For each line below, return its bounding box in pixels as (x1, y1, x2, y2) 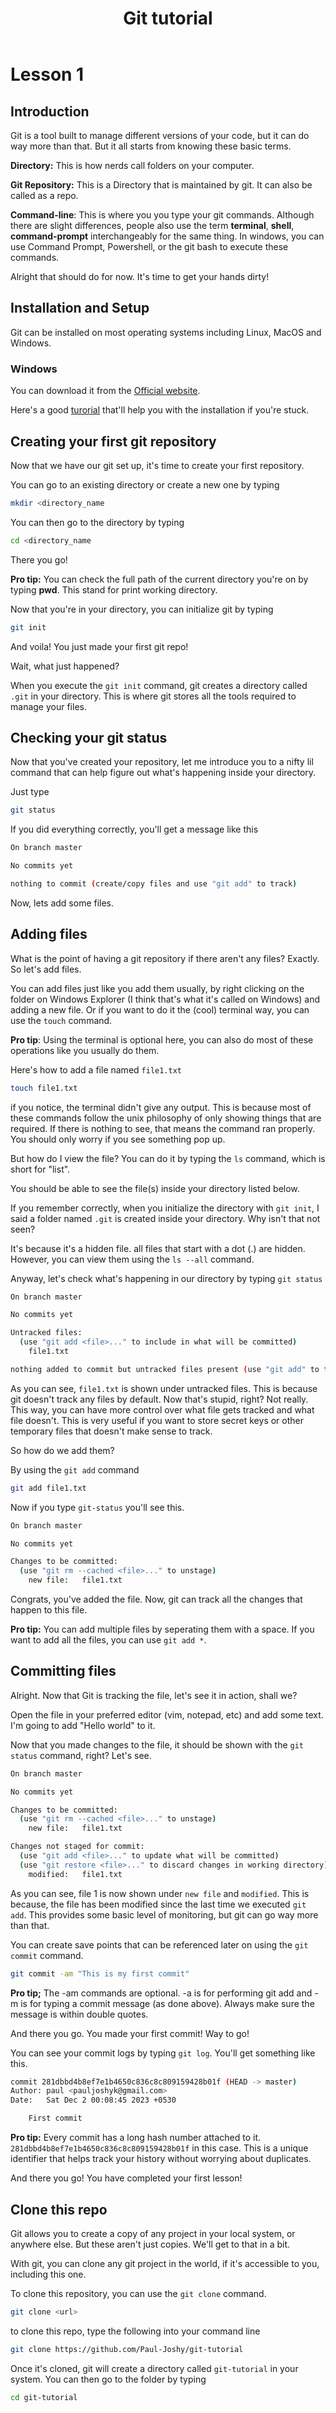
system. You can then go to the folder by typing (10, 2373, 207, 2385)
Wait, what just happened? (10, 660, 120, 672)
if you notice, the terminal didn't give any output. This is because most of (10, 1101, 312, 1113)
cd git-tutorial (10, 2392, 78, 2402)
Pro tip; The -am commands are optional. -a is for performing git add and (10, 1987, 313, 1999)
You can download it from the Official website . (10, 385, 201, 397)
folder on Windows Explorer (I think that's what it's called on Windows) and (10, 993, 321, 1005)
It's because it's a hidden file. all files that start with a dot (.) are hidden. (10, 1242, 306, 1254)
